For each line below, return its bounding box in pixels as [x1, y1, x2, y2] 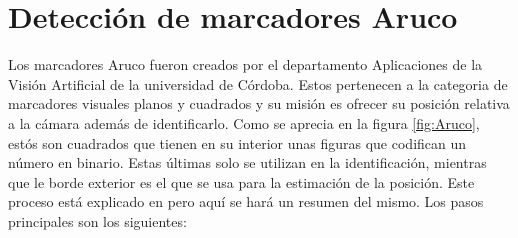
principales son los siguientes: [8, 210, 187, 231]
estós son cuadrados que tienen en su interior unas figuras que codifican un [8, 132, 467, 153]
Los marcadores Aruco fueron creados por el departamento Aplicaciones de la [8, 54, 483, 75]
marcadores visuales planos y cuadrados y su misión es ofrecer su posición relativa [8, 93, 510, 114]
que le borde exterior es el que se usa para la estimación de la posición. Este [8, 171, 475, 192]
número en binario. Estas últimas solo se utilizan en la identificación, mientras [8, 152, 487, 173]
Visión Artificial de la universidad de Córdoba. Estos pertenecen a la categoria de [8, 73, 508, 94]
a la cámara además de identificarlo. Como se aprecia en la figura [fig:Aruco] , [8, 112, 480, 133]
